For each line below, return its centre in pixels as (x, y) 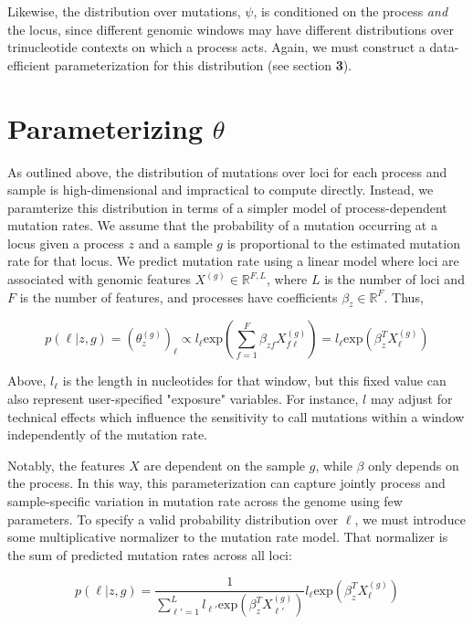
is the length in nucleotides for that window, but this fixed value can (254, 381)
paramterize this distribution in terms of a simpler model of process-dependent (227, 207)
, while (334, 465)
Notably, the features (66, 465)
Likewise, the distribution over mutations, (124, 11)
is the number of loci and (394, 279)
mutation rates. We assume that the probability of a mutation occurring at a (222, 225)
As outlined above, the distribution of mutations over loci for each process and (227, 171)
